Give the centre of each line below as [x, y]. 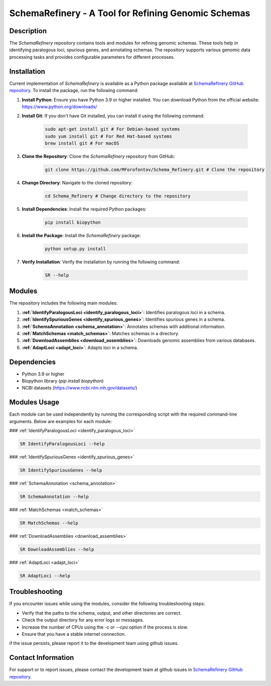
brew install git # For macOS [82, 143]
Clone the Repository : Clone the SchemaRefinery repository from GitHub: [98, 156]
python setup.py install [76, 249]
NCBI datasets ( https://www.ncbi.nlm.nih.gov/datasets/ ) [80, 388]
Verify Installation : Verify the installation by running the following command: [101, 262]
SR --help [57, 275]
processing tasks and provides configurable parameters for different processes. [92, 57]
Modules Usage [34, 402]
